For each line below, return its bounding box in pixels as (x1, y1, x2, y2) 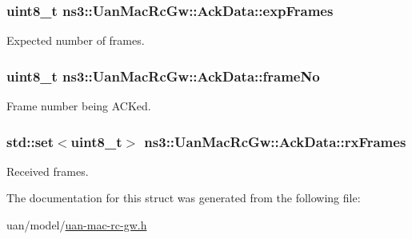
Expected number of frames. (6, 32, 145, 49)
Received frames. (6, 162, 89, 179)
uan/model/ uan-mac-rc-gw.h (6, 217, 147, 233)
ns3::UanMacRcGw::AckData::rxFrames (144, 131, 406, 151)
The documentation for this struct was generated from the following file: (6, 189, 361, 206)
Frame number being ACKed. (6, 98, 151, 114)
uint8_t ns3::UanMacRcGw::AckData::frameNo (6, 66, 320, 86)
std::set (6, 131, 54, 151)
